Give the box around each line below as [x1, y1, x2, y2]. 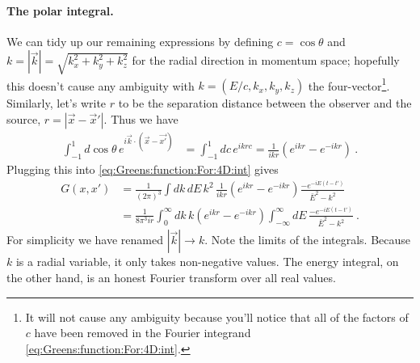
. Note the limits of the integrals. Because [204, 231, 411, 248]
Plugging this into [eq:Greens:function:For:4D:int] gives [6, 161, 279, 178]
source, [6, 110, 41, 127]
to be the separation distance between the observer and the [118, 95, 412, 112]
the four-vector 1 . [308, 74, 390, 94]
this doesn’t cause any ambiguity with [6, 77, 195, 94]
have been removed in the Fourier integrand [34, 324, 251, 341]
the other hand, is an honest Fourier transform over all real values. [6, 268, 336, 285]
